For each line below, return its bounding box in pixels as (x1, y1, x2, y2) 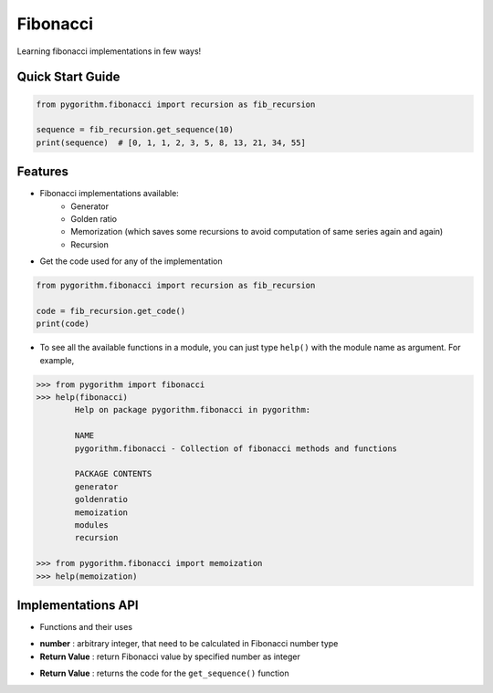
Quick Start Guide (16, 69, 121, 85)
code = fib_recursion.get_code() (36, 306, 186, 316)
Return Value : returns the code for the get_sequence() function (39, 667, 289, 679)
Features (16, 164, 68, 180)
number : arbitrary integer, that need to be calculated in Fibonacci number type (39, 638, 339, 649)
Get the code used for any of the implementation (39, 256, 223, 267)
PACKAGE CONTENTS (74, 468, 152, 479)
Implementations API (16, 597, 139, 613)
